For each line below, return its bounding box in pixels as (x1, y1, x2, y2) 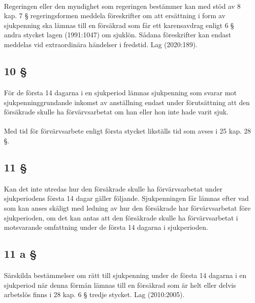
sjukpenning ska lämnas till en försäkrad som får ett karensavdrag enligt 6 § (4, 20, 234, 30)
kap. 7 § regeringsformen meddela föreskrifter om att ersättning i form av (4, 10, 225, 21)
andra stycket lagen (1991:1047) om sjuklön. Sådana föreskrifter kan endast (4, 29, 231, 40)
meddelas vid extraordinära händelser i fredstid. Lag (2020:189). (4, 39, 198, 49)
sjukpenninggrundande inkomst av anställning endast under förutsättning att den (4, 97, 250, 107)
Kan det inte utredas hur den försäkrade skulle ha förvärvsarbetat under (4, 183, 223, 193)
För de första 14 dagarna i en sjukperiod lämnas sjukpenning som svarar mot (4, 87, 237, 97)
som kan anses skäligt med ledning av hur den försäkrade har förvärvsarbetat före (4, 203, 251, 213)
